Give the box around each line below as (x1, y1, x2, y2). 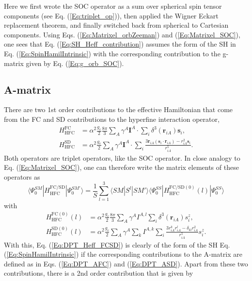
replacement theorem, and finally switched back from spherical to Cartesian (4, 20, 229, 30)
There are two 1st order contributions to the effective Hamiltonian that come (4, 104, 233, 115)
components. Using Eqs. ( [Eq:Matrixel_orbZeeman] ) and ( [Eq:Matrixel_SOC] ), (4, 29, 240, 39)
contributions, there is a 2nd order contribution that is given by (4, 268, 193, 278)
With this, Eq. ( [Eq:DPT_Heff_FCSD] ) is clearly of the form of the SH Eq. (4, 239, 230, 249)
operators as (4, 171, 40, 182)
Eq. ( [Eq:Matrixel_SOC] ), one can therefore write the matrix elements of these (4, 162, 239, 172)
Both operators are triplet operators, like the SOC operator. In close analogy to (4, 152, 240, 163)
